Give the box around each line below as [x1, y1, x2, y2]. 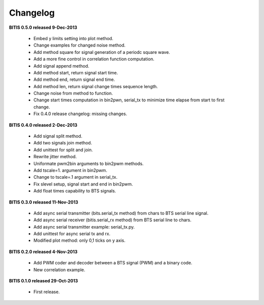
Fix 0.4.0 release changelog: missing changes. [33, 111, 127, 117]
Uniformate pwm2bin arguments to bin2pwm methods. [33, 161, 144, 166]
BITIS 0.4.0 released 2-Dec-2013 [9, 122, 78, 128]
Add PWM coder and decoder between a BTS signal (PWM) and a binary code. [33, 260, 193, 266]
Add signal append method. [33, 63, 89, 69]
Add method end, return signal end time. [33, 76, 115, 83]
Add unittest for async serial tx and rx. [33, 231, 110, 237]
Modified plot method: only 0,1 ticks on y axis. [33, 237, 126, 243]
